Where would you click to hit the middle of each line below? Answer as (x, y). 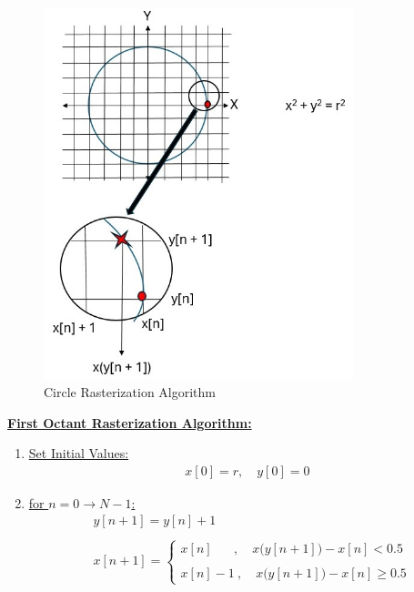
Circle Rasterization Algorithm (130, 392)
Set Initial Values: (79, 453)
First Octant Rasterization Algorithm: (130, 422)
